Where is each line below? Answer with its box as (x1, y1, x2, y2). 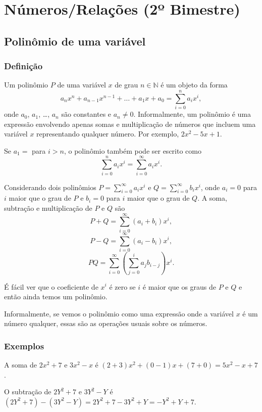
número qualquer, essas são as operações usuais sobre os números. (4, 318, 207, 329)
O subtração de (4, 386, 51, 397)
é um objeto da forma (161, 79, 228, 90)
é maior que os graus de (142, 281, 217, 292)
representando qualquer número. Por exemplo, (36, 128, 179, 139)
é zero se (109, 281, 136, 292)
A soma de (4, 359, 37, 370)
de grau (115, 79, 138, 90)
